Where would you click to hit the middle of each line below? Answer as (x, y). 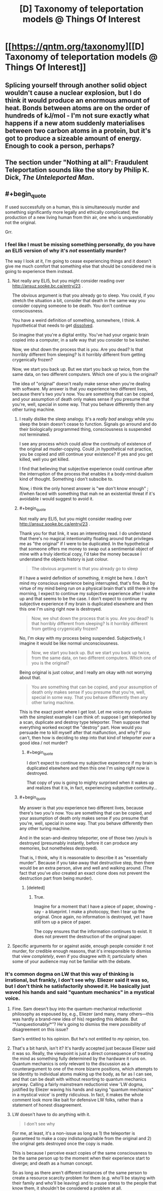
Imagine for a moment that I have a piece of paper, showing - (95, 906)
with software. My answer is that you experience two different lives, (80, 389)
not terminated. (34, 434)
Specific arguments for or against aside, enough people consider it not (83, 946)
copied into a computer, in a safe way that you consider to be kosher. (81, 340)
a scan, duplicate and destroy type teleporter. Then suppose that (84, 722)
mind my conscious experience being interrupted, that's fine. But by (87, 583)
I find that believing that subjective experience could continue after (86, 469)
